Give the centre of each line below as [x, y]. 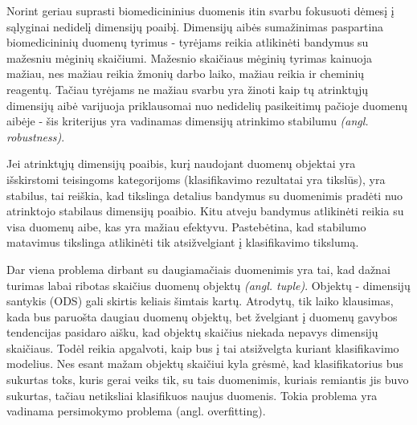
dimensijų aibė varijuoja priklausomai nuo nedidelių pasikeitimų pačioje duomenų [207, 105]
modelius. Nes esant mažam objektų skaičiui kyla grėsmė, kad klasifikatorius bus [205, 364]
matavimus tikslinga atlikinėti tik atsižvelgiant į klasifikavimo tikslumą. [183, 242]
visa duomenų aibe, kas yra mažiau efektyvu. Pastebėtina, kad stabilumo [186, 226]
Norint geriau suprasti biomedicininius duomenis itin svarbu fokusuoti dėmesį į [200, 10]
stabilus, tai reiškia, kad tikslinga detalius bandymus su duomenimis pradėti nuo [205, 195]
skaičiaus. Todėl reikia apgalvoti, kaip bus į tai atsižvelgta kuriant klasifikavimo [203, 347]
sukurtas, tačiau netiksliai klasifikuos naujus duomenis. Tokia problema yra [192, 395]
